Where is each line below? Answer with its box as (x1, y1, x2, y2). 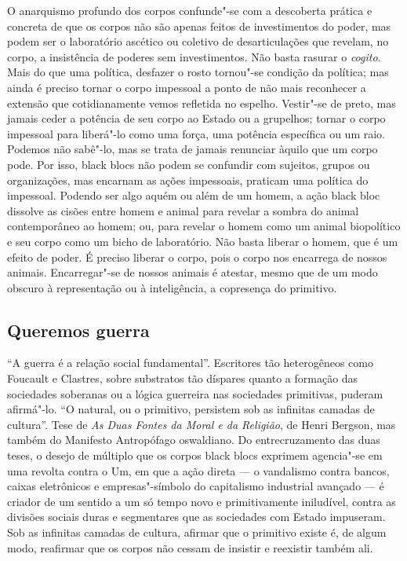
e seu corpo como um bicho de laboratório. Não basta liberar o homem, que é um (7, 233, 398, 249)
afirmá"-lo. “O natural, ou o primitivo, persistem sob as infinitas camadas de (7, 401, 375, 417)
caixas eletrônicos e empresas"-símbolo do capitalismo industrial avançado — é (7, 478, 384, 494)
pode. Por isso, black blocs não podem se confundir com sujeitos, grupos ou (7, 156, 370, 172)
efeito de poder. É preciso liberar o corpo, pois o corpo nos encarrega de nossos (7, 248, 387, 265)
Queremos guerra (7, 317, 150, 342)
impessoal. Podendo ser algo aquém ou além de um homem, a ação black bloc (7, 187, 380, 203)
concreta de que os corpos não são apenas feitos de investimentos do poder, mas (7, 17, 391, 34)
